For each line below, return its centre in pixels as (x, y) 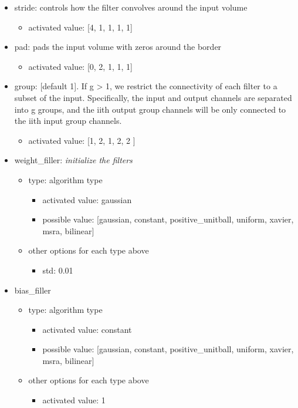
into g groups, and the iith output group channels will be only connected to (150, 109)
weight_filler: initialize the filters (73, 160)
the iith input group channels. (68, 121)
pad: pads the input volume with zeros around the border (118, 47)
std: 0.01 (58, 270)
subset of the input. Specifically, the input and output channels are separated (153, 97)
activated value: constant (87, 329)
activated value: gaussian (87, 199)
